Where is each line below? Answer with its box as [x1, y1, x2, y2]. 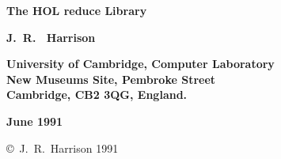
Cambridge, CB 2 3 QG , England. [6, 86, 188, 103]
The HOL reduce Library [6, 2, 147, 18]
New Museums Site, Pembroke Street [6, 70, 216, 87]
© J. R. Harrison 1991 [6, 139, 119, 156]
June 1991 [6, 112, 63, 129]
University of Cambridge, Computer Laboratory [6, 55, 275, 72]
